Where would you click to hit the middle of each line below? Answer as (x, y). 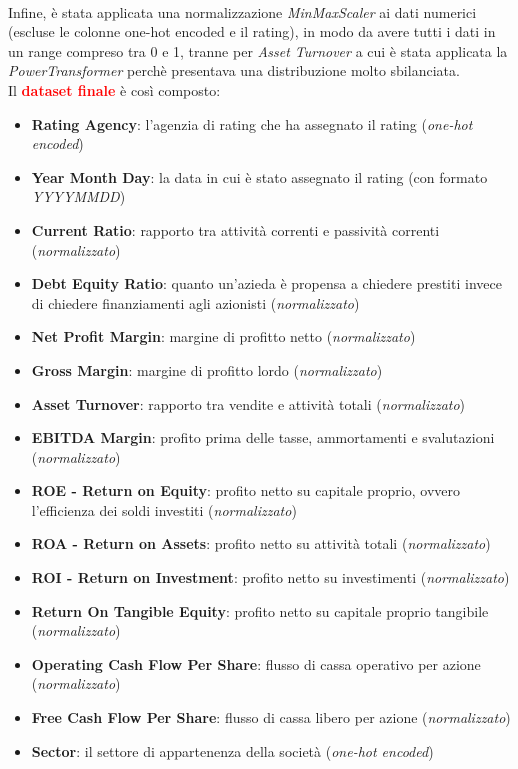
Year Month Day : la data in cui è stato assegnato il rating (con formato (259, 176)
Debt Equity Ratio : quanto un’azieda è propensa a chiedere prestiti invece (266, 283)
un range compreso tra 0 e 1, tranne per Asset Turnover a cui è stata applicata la (258, 50)
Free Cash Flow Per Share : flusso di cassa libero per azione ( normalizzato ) (271, 717)
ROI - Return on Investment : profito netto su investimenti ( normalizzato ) (270, 577)
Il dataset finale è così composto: (114, 89)
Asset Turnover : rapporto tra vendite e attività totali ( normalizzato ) (248, 403)
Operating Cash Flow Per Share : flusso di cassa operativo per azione (256, 663)
